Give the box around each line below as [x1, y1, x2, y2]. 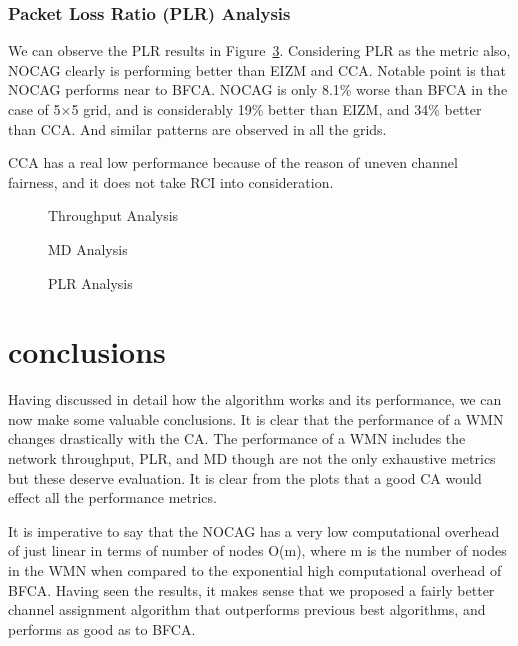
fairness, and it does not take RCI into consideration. [8, 171, 334, 192]
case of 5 [8, 99, 61, 119]
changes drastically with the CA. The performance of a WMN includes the [8, 428, 466, 449]
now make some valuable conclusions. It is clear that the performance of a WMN [8, 408, 504, 429]
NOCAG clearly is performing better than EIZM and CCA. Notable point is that [8, 59, 507, 80]
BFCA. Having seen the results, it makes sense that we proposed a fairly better [8, 579, 495, 600]
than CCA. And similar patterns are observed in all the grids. [8, 118, 387, 139]
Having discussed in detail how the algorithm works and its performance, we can [8, 389, 502, 410]
